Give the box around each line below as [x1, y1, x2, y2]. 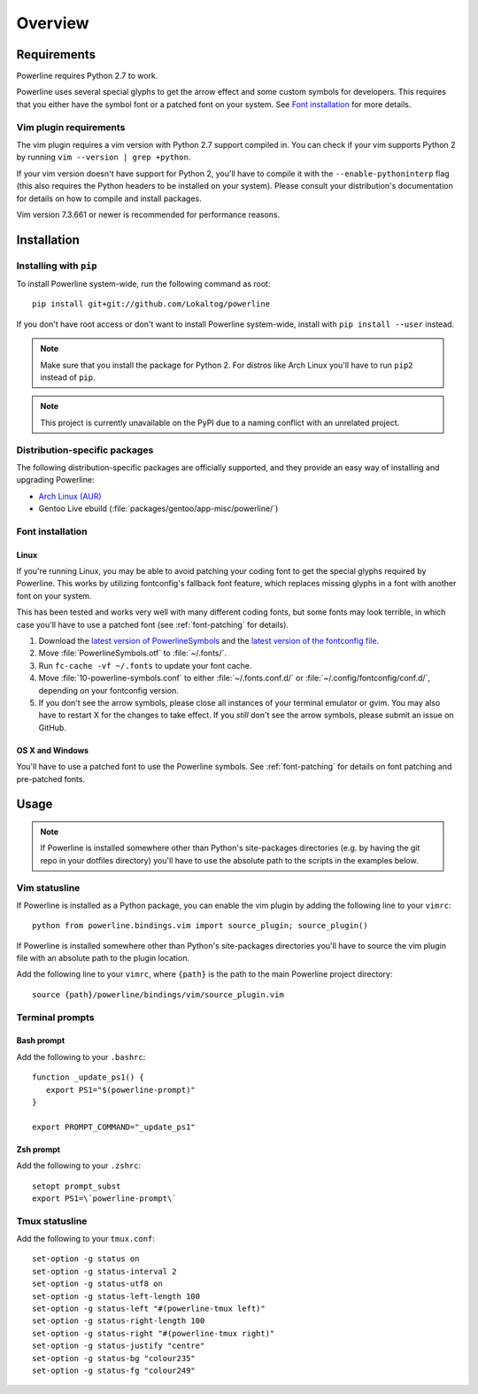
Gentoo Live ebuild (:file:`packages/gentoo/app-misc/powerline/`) [38, 503, 279, 514]
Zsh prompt [16, 1143, 61, 1155]
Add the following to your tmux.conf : [16, 1234, 155, 1244]
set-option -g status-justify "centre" [32, 1341, 205, 1351]
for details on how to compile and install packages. [16, 193, 203, 204]
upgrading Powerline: [16, 475, 95, 485]
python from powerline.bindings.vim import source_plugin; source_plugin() [32, 921, 368, 931]
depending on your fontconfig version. [38, 685, 179, 695]
